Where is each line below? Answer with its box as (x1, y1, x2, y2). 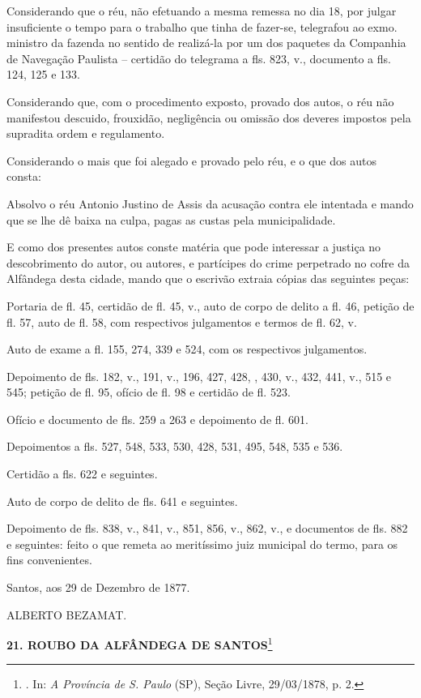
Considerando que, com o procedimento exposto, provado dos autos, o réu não (6, 92, 394, 109)
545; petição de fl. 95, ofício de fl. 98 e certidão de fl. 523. (6, 383, 291, 400)
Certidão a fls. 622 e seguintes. (6, 465, 158, 482)
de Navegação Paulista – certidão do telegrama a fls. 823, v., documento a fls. (6, 49, 391, 66)
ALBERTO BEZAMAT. (6, 606, 127, 623)
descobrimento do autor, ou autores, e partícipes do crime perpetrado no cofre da (6, 254, 410, 271)
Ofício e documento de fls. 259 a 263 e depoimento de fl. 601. (6, 410, 308, 427)
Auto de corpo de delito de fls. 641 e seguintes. (6, 492, 238, 509)
